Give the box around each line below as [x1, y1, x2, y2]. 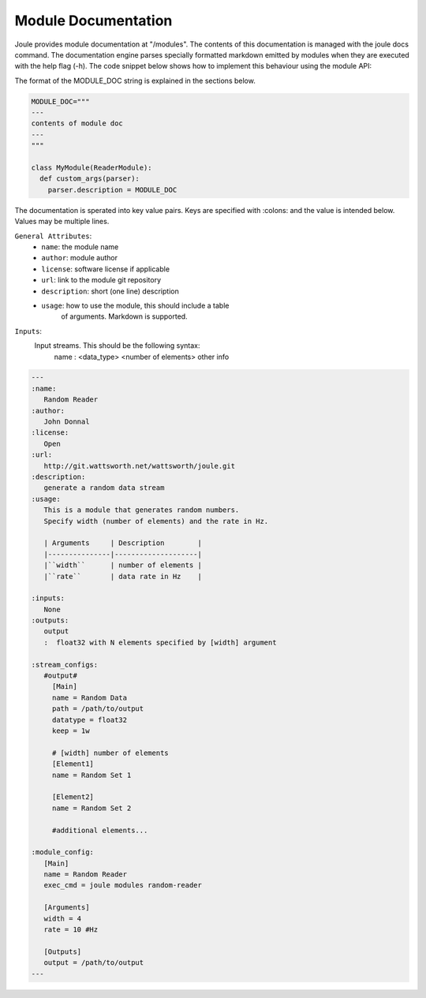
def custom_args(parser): [39, 174, 140, 183]
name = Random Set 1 [51, 770, 132, 779]
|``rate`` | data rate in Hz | [43, 572, 203, 581]
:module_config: [31, 848, 95, 857]
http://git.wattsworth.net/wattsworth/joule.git [43, 462, 236, 470]
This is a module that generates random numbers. [43, 506, 240, 514]
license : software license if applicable [41, 264, 170, 274]
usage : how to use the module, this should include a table [41, 301, 230, 310]
